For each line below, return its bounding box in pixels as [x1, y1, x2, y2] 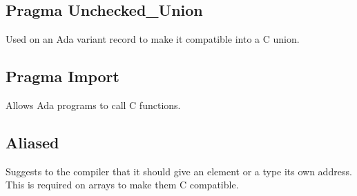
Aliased [6, 131, 59, 153]
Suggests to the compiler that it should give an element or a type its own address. [6, 164, 352, 178]
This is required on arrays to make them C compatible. [6, 177, 239, 192]
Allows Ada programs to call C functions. [6, 98, 181, 112]
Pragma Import [6, 66, 119, 87]
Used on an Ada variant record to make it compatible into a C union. [6, 32, 300, 46]
